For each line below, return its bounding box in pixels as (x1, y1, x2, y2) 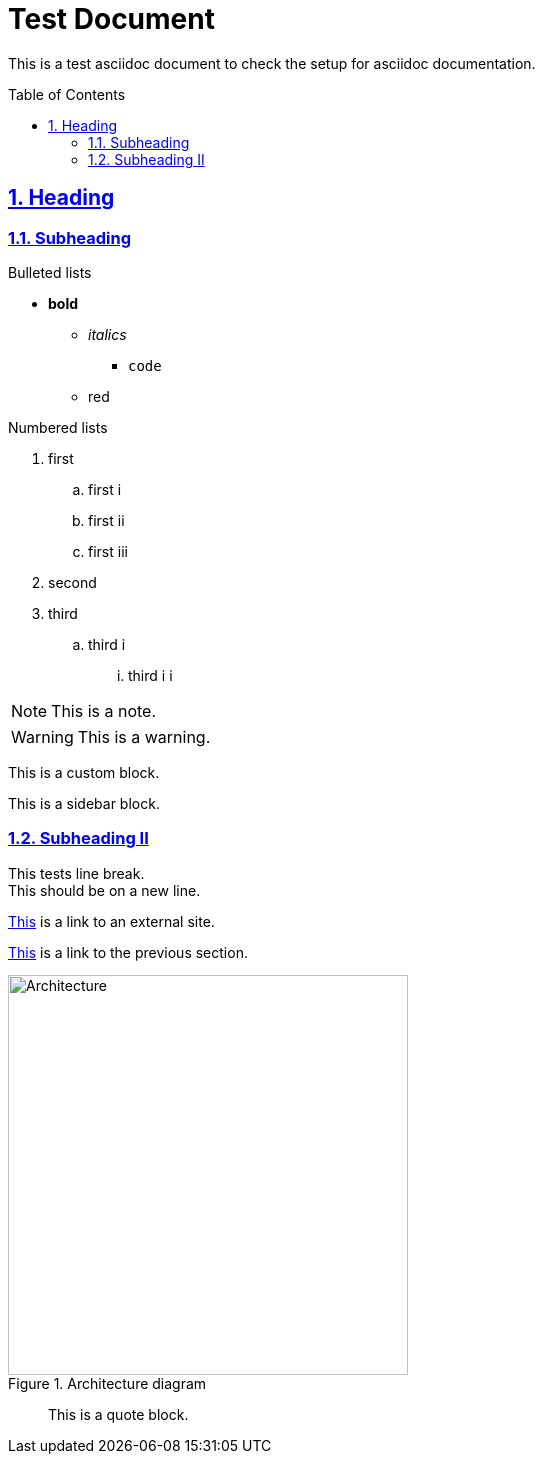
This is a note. (51, 700, 157, 721)
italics (88, 325, 127, 343)
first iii (88, 542, 128, 560)
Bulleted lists (8, 263, 92, 281)
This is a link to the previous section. (8, 943, 248, 961)
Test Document (8, 2, 215, 36)
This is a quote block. (48, 1405, 189, 1423)
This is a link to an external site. (8, 912, 215, 930)
